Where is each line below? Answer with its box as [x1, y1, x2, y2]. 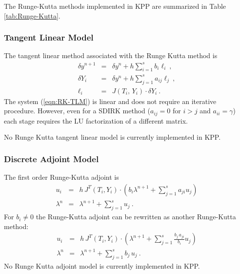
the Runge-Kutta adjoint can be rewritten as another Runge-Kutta [36, 211, 236, 222]
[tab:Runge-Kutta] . [4, 10, 60, 21]
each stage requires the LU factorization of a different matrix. [4, 115, 188, 126]
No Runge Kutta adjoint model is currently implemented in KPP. [4, 260, 200, 271]
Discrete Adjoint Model [4, 152, 99, 165]
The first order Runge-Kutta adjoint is [4, 172, 119, 182]
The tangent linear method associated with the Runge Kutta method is [4, 50, 218, 61]
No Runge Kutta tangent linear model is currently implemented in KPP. [4, 132, 221, 142]
